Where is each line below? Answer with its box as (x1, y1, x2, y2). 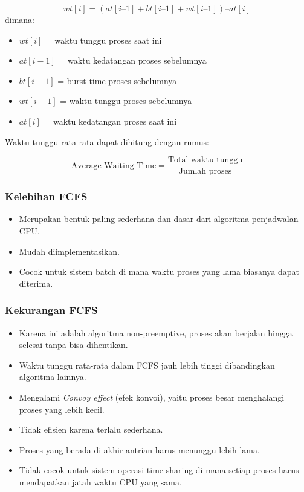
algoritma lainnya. (19, 370, 86, 383)
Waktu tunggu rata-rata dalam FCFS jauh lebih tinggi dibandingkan (19, 358, 275, 371)
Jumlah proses (178, 167, 232, 176)
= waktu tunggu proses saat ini (45, 33, 162, 46)
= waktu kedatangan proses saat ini (44, 114, 177, 127)
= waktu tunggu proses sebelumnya (60, 94, 192, 107)
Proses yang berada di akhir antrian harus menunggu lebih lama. (19, 443, 260, 456)
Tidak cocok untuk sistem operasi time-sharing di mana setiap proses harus (19, 464, 299, 476)
